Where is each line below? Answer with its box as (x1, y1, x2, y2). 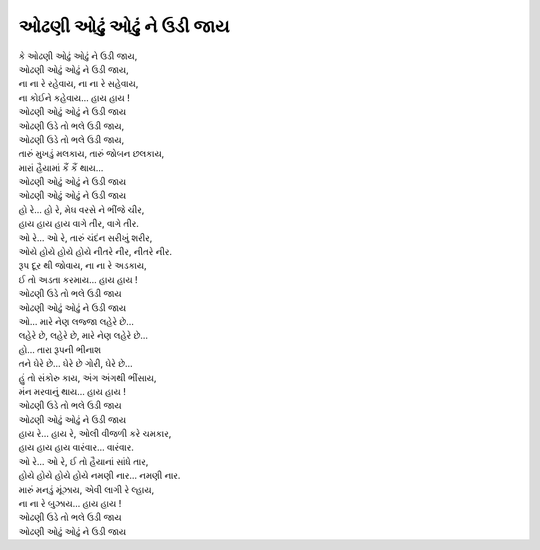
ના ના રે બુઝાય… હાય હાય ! (18, 498, 122, 510)
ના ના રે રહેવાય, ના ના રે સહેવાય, (18, 78, 139, 90)
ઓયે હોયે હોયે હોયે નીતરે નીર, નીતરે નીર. (18, 246, 172, 258)
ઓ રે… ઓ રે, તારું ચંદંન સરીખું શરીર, (18, 231, 153, 244)
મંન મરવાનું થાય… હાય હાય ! (18, 385, 127, 397)
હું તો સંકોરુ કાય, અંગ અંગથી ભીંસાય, (18, 371, 157, 384)
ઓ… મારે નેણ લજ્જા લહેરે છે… (18, 315, 135, 327)
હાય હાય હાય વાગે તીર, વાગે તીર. (18, 218, 140, 230)
